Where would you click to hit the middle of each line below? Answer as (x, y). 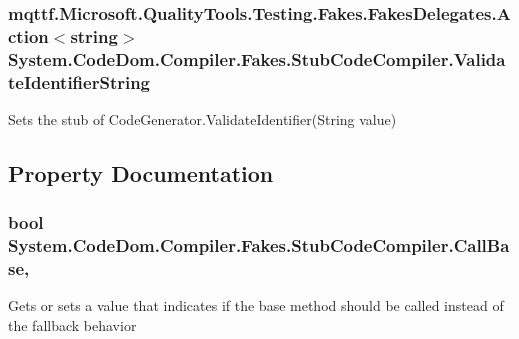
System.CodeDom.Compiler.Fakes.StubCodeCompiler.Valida (257, 58)
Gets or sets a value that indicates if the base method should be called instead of (256, 305)
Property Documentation (141, 172)
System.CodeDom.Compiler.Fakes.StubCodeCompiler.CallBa (259, 245)
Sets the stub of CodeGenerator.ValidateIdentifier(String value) (202, 118)
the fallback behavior (72, 325)
